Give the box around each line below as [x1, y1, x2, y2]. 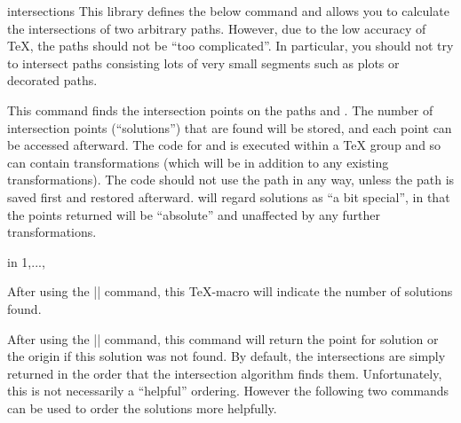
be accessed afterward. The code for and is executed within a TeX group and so [7, 136, 441, 154]
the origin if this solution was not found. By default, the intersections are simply [7, 347, 446, 365]
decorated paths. [7, 71, 98, 90]
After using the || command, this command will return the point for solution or [7, 329, 439, 348]
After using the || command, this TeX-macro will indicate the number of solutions [7, 282, 453, 301]
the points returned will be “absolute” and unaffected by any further [7, 205, 380, 223]
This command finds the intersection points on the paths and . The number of [7, 100, 433, 119]
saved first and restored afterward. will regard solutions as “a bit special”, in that [7, 187, 450, 206]
